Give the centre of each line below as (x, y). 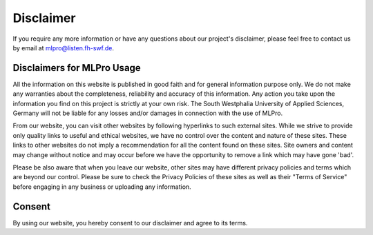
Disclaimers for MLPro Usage (77, 68)
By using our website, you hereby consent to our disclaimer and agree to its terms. (130, 223)
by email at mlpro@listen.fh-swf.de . (63, 48)
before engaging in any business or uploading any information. (102, 187)
